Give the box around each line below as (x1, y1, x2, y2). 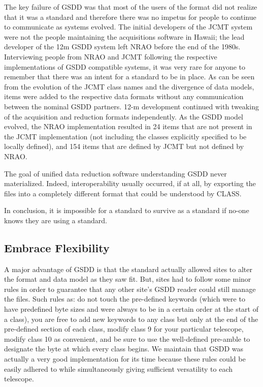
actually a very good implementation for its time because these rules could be (4, 353, 246, 364)
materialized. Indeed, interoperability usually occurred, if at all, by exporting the (4, 178, 256, 189)
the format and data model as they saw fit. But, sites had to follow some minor (4, 274, 251, 284)
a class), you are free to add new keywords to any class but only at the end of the (4, 313, 258, 324)
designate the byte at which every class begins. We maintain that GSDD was (4, 343, 244, 354)
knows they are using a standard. (4, 215, 107, 225)
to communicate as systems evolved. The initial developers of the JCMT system (4, 21, 253, 32)
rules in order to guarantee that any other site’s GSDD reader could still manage (4, 283, 256, 294)
